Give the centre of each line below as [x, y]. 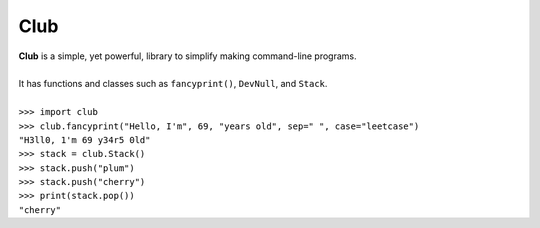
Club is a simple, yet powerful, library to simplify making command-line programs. [187, 56]
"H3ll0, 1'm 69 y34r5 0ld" [84, 139]
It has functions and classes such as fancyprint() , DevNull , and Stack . [173, 84]
